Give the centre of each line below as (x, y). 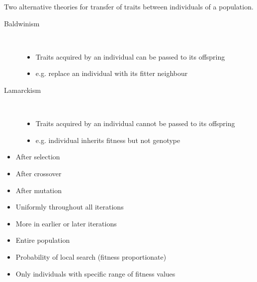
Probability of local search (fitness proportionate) (91, 256)
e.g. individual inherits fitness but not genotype (108, 140)
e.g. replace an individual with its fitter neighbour (112, 73)
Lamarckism (23, 90)
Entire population (43, 240)
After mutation (39, 190)
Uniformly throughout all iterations (70, 207)
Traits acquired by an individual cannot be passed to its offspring (135, 123)
